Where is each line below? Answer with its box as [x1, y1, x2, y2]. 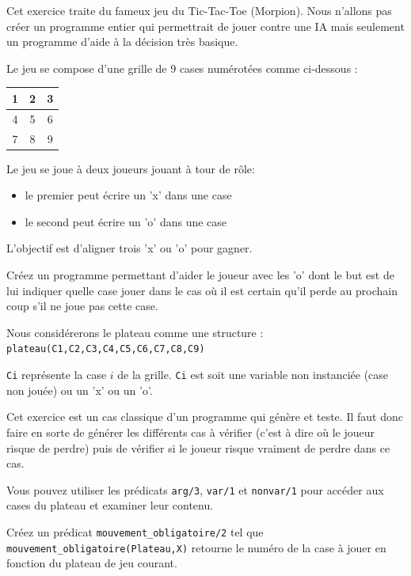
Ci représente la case [6, 366, 107, 383]
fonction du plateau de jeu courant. [6, 555, 177, 571]
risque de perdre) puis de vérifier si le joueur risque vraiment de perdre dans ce [6, 439, 390, 456]
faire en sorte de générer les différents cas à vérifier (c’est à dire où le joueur [6, 423, 375, 440]
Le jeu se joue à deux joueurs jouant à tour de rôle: [6, 160, 255, 176]
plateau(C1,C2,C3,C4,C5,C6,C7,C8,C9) [6, 343, 205, 355]
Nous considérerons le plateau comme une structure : [6, 324, 264, 340]
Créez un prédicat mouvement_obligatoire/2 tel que [6, 523, 264, 540]
